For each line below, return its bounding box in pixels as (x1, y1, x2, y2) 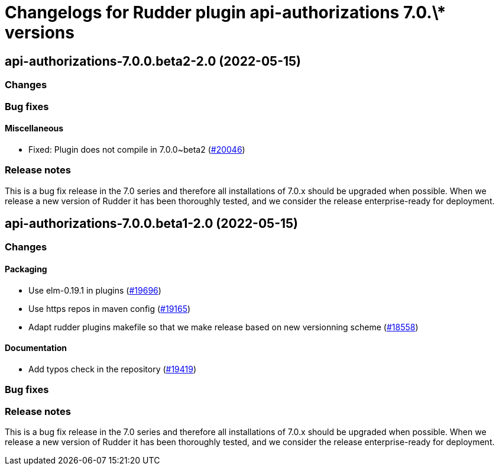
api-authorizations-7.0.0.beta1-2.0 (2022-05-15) (5, 215, 299, 231)
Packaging (5, 263, 47, 274)
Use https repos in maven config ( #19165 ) (28, 303, 191, 314)
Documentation (5, 343, 67, 353)
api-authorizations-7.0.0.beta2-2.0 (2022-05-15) (5, 53, 302, 69)
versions (5, 22, 74, 43)
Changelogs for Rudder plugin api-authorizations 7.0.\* (5, 2, 446, 22)
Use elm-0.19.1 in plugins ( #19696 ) (28, 285, 161, 295)
